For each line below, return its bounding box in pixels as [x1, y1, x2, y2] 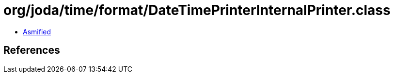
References [3, 44, 60, 57]
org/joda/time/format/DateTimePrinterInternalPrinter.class [3, 2, 391, 18]
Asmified [23, 27, 51, 36]
